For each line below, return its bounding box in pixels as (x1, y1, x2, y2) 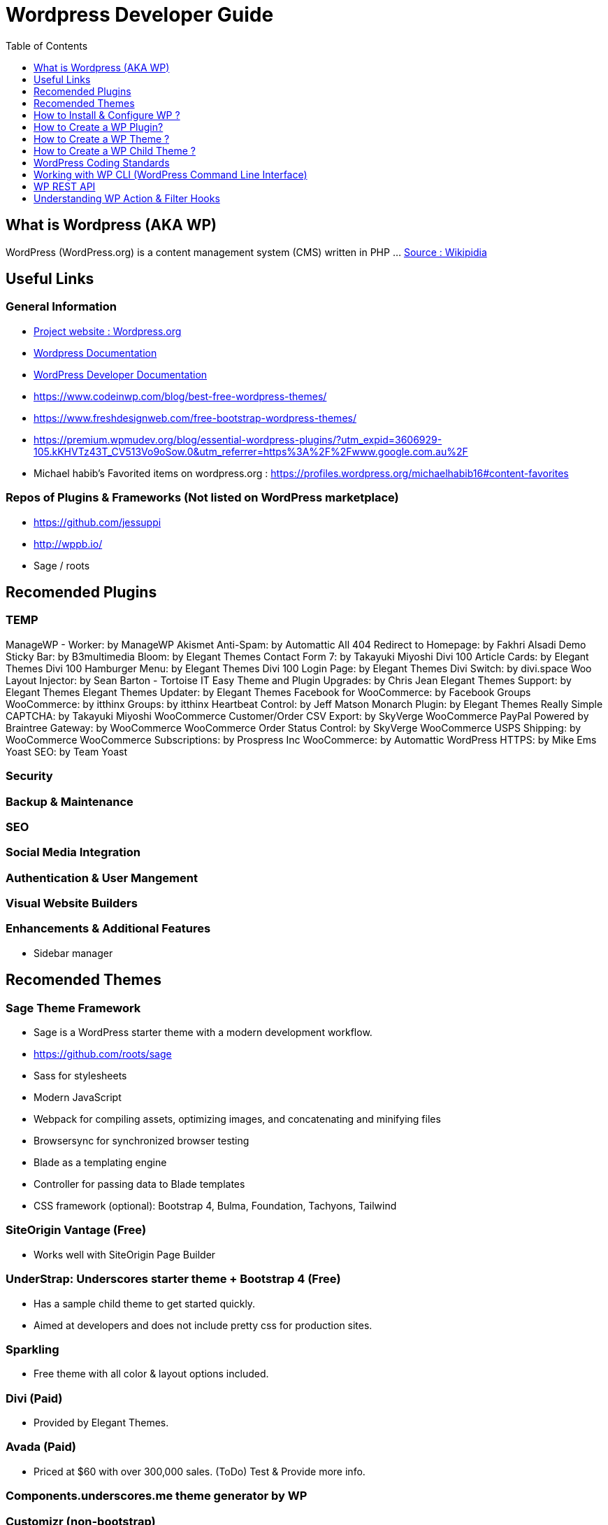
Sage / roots (34, 559, 90, 572)
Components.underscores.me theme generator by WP (6, 1489, 307, 1503)
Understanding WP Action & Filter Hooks (34, 192, 220, 204)
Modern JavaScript (34, 1091, 122, 1103)
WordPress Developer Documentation (34, 368, 208, 381)
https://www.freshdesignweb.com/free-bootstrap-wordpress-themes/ (34, 411, 356, 424)
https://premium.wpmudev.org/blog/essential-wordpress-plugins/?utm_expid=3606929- (34, 433, 442, 446)
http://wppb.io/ (34, 537, 103, 550)
